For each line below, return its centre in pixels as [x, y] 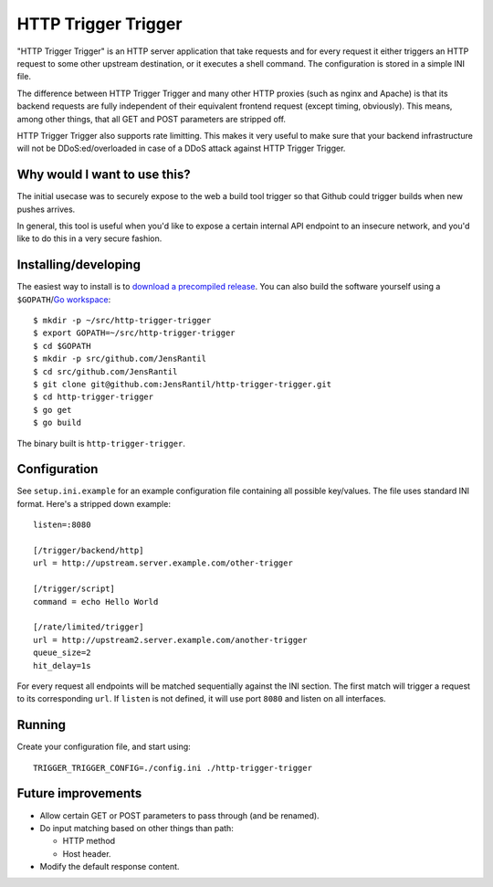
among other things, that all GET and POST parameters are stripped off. [152, 119]
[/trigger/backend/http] [89, 551]
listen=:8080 [62, 525]
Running [42, 725]
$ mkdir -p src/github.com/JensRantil [120, 359]
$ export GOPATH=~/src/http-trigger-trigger [135, 333]
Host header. [87, 853]
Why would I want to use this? [104, 175]
